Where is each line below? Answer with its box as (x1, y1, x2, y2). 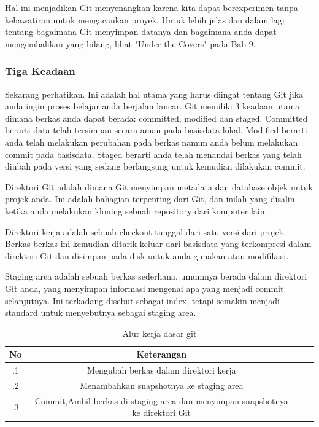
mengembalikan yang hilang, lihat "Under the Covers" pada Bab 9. (5, 37, 256, 50)
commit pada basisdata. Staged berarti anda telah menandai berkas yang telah (5, 147, 302, 160)
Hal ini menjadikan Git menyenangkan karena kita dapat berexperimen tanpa (5, 1, 298, 14)
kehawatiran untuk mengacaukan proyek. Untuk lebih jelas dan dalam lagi (5, 13, 285, 26)
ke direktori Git (132, 406, 191, 419)
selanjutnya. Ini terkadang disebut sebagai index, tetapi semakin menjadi (5, 294, 280, 307)
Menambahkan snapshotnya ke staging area (80, 378, 244, 391)
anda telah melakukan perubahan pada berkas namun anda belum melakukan (5, 135, 298, 148)
